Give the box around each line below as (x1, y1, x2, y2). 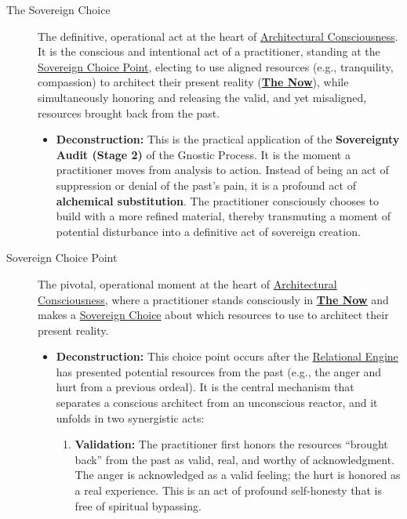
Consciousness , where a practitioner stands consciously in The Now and (38, 291, 389, 307)
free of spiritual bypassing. (74, 497, 202, 514)
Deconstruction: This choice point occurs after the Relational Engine (56, 348, 398, 365)
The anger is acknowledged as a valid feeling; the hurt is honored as (74, 466, 401, 483)
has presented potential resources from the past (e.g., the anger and (56, 363, 382, 379)
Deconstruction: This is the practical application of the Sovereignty (56, 131, 400, 147)
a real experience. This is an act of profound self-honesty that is (74, 482, 382, 499)
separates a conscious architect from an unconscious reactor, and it (56, 394, 378, 411)
